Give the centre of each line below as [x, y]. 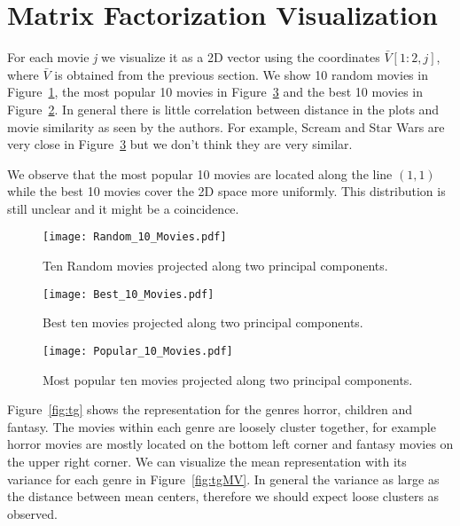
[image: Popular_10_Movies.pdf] [138, 351]
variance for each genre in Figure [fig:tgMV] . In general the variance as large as [223, 479]
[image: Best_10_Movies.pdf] [129, 294]
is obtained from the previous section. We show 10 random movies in [241, 74]
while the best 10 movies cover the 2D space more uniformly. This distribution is [226, 191]
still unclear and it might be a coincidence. [123, 208]
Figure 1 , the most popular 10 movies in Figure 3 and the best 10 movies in [215, 92]
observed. [32, 513]
